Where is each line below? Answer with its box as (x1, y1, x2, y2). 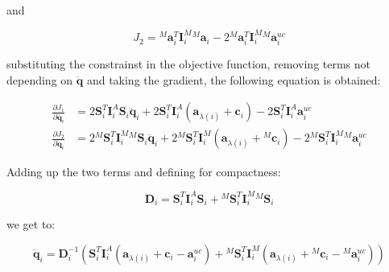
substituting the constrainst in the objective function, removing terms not (6, 56, 371, 72)
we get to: (6, 216, 56, 233)
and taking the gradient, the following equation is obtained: (86, 71, 381, 88)
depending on (6, 71, 73, 88)
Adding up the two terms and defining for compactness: (6, 163, 281, 179)
